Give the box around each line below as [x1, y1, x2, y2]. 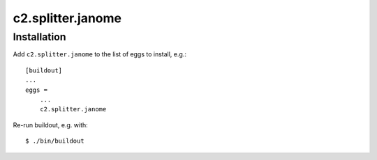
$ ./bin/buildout [25, 137, 84, 145]
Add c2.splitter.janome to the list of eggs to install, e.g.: [13, 50, 186, 58]
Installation [13, 31, 66, 43]
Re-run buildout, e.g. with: [13, 120, 89, 129]
